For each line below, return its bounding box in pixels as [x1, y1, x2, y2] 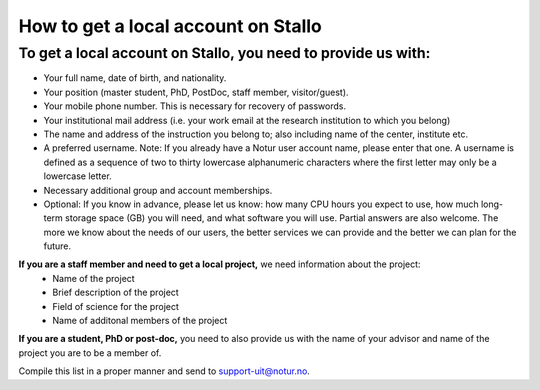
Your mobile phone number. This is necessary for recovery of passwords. [43, 100, 347, 112]
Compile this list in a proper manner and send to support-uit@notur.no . [18, 365, 310, 377]
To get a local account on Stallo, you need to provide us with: [18, 44, 431, 62]
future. [43, 240, 72, 252]
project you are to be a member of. [18, 346, 162, 359]
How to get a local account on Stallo [18, 15, 322, 37]
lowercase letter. [43, 170, 112, 182]
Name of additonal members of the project [52, 315, 228, 327]
